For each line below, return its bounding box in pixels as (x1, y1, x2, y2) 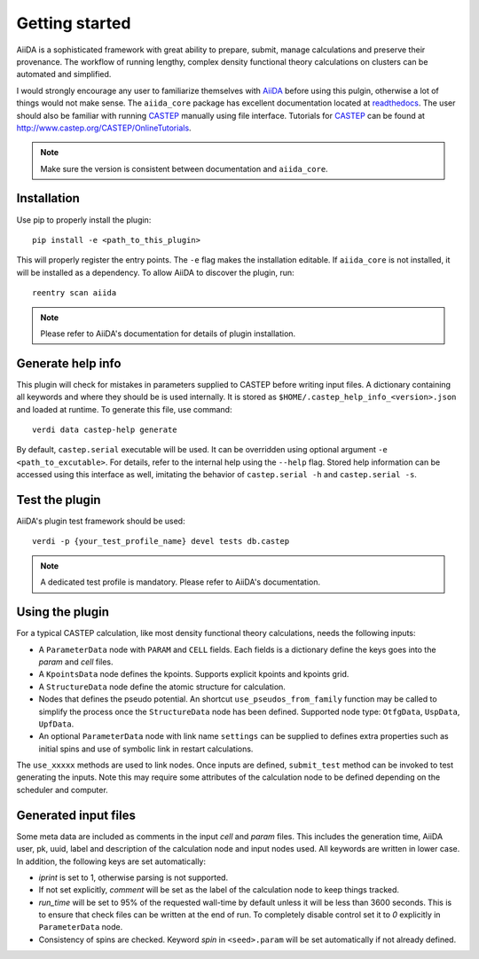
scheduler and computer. (16, 784, 108, 795)
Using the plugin (16, 604, 110, 620)
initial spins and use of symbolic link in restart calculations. (38, 743, 254, 754)
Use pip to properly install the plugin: (16, 214, 152, 225)
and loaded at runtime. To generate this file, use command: (16, 404, 232, 414)
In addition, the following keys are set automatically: (16, 856, 207, 867)
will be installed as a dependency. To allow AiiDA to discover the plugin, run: (16, 267, 294, 278)
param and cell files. (38, 656, 114, 667)
